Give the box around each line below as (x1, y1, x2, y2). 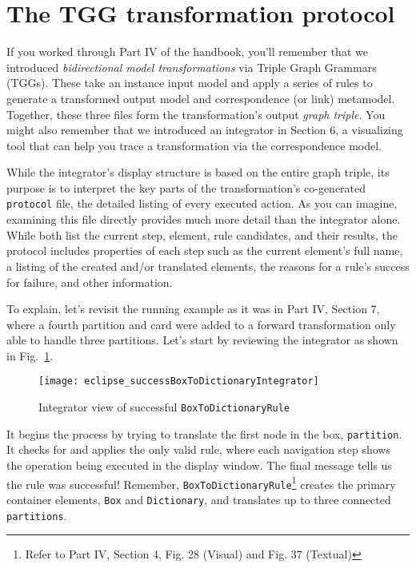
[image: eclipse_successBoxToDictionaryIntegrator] (38, 375, 319, 387)
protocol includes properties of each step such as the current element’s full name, (6, 242, 403, 259)
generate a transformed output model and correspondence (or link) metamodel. (6, 89, 395, 106)
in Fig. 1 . (6, 347, 54, 363)
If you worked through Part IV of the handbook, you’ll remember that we (6, 43, 368, 60)
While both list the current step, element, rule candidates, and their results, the (6, 226, 398, 243)
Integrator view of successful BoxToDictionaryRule (38, 399, 290, 415)
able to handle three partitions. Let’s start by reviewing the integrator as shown (6, 332, 398, 348)
